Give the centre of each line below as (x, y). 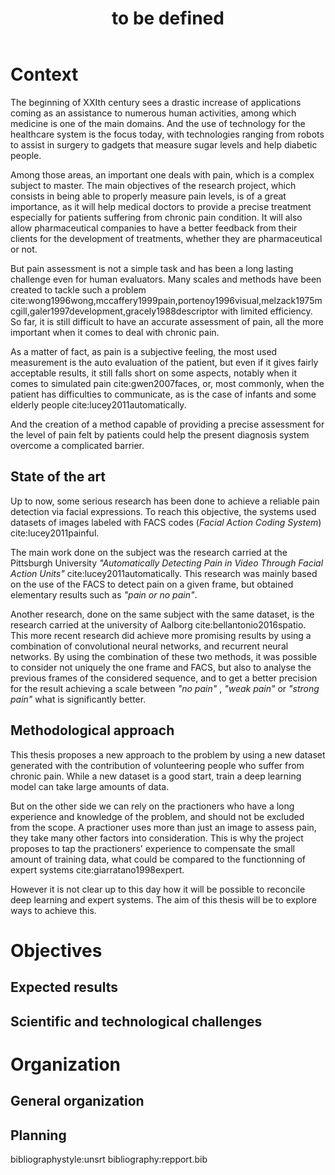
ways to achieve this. (53, 910)
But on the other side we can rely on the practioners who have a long (152, 806)
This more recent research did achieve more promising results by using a (161, 635)
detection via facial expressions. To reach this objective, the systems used (163, 511)
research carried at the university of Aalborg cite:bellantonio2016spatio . (158, 624)
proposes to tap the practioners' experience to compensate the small (152, 848)
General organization (77, 1101)
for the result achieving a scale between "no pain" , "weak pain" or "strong (165, 688)
